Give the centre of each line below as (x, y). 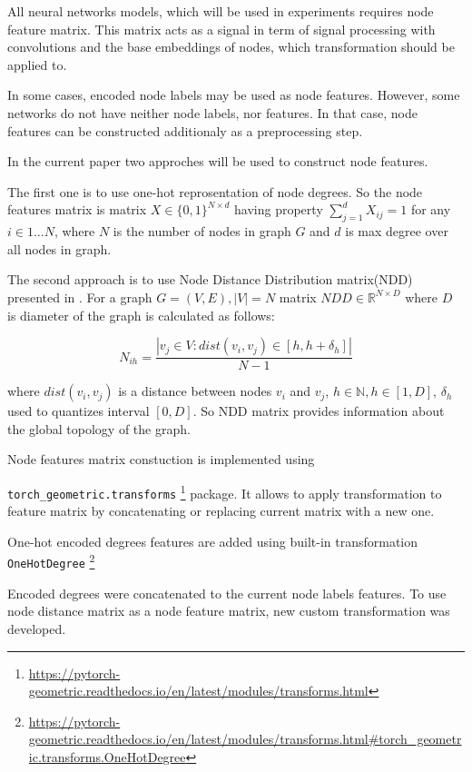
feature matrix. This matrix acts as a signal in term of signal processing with (221, 29)
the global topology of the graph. (99, 428)
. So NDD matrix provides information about (319, 411)
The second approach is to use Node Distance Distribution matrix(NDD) (210, 279)
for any (431, 209)
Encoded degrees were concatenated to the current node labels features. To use (227, 593)
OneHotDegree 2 (51, 561)
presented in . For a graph (80, 297)
